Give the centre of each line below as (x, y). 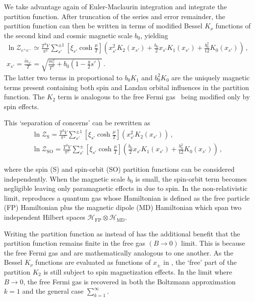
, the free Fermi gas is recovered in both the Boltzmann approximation (129, 281)
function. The (24, 97)
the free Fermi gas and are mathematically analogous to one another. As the (119, 252)
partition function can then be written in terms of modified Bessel (103, 26)
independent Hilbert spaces (45, 217)
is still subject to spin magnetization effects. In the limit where (138, 272)
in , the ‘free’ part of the (200, 262)
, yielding (154, 35)
